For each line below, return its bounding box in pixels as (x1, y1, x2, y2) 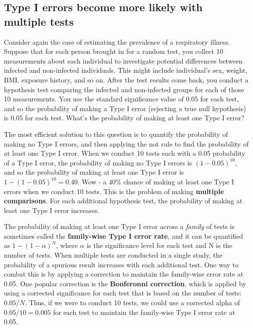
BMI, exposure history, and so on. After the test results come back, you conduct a (4, 74, 249, 84)
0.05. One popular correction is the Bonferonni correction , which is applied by (4, 278, 246, 288)
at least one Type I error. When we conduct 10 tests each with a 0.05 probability (4, 148, 245, 158)
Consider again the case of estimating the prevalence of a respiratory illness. (4, 36, 230, 47)
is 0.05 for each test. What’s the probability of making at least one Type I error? (4, 113, 245, 123)
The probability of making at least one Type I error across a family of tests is (4, 221, 235, 231)
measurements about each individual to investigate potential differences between (4, 55, 243, 66)
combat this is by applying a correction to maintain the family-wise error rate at (4, 269, 244, 279)
